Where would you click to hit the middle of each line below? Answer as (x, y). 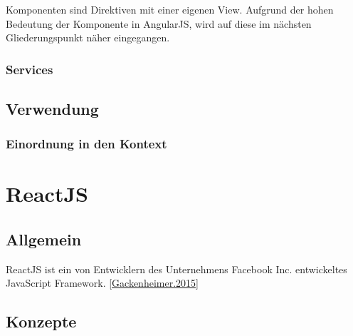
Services (30, 69)
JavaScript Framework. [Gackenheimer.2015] (102, 283)
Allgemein (44, 239)
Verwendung (52, 109)
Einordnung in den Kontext (86, 144)
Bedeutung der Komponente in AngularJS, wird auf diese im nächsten (159, 23)
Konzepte (41, 321)
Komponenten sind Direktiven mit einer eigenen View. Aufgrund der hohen (170, 9)
